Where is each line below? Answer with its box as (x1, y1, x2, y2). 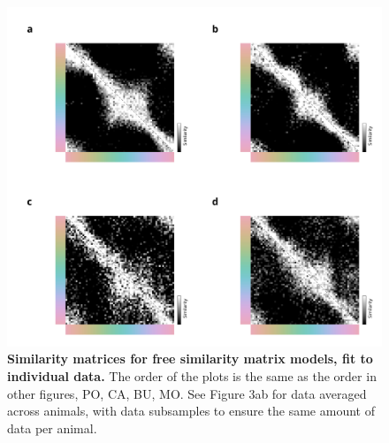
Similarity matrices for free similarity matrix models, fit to (7, 349, 373, 368)
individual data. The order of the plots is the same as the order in (7, 367, 377, 386)
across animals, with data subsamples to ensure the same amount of (7, 401, 375, 420)
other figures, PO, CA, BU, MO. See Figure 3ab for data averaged (7, 384, 367, 402)
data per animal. (7, 418, 97, 437)
